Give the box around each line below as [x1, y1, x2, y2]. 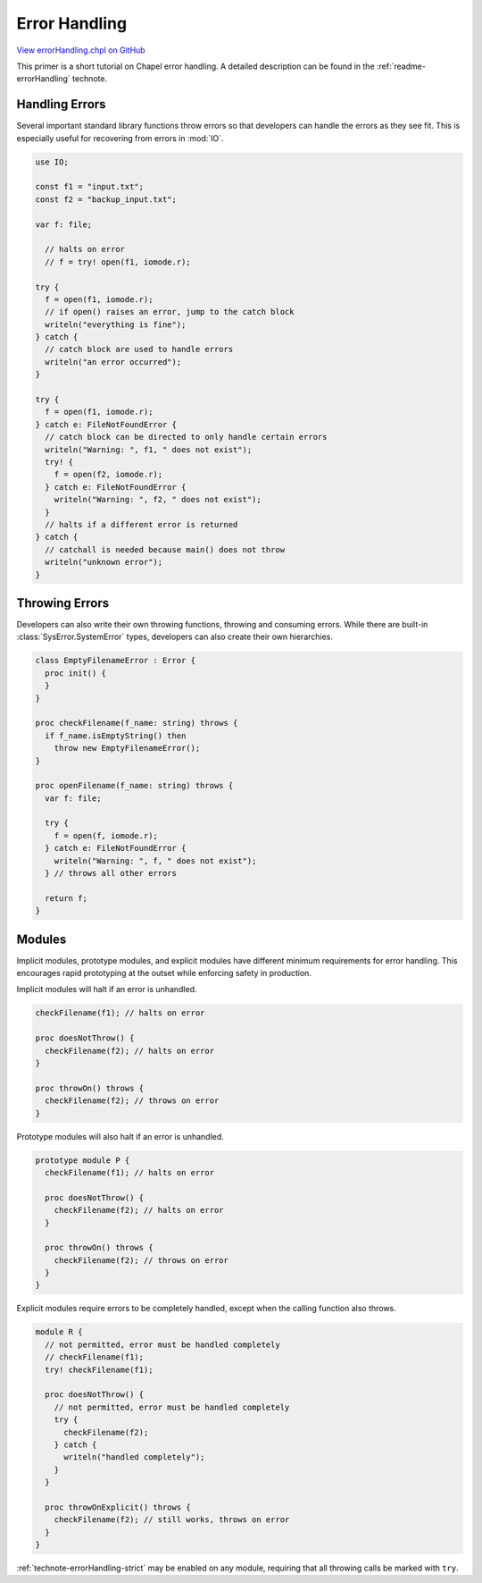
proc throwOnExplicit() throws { [45, 1502, 191, 1512]
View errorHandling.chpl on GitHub [16, 45, 146, 55]
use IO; [35, 156, 69, 167]
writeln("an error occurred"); [45, 357, 182, 366]
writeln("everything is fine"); [45, 319, 187, 330]
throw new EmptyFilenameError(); [54, 743, 201, 754]
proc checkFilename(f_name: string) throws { [35, 718, 238, 728]
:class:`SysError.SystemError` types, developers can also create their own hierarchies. [16, 631, 334, 643]
